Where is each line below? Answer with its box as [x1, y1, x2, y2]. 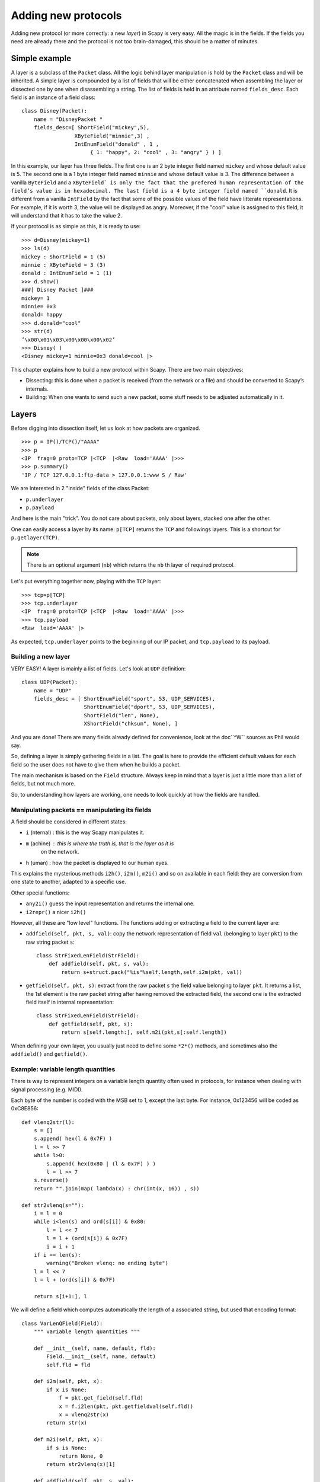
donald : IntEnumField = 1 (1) [21, 270, 113, 277]
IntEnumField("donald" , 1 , [74, 140, 159, 148]
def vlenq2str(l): [21, 1119, 75, 1126]
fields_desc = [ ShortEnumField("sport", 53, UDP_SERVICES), [33, 695, 216, 702]
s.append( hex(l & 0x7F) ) [33, 1135, 113, 1142]
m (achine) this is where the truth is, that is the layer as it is [25, 839, 174, 847]
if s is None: [46, 1444, 88, 1451]
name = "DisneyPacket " [33, 116, 103, 123]
